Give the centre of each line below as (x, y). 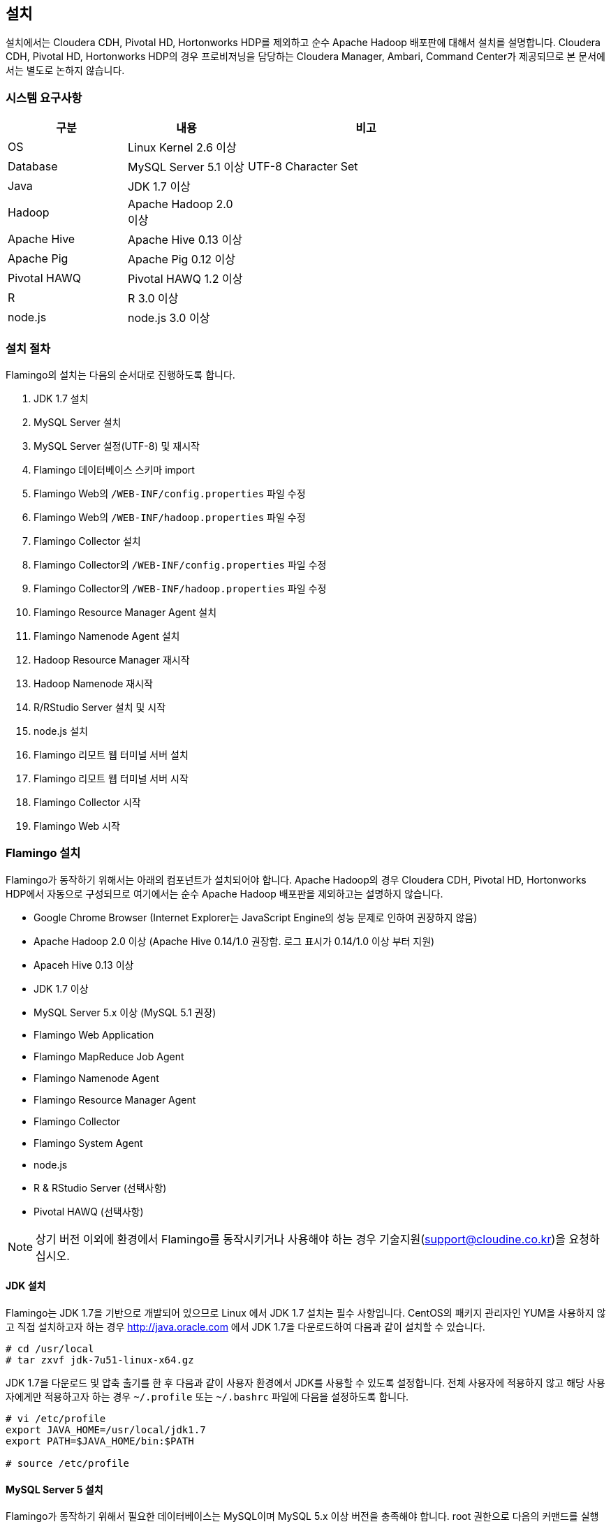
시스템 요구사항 (44, 97)
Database (33, 167)
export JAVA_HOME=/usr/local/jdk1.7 (106, 1429)
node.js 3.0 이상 (169, 318)
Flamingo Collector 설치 (87, 541)
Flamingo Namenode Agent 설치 (107, 636)
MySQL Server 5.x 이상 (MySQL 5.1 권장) (125, 1012)
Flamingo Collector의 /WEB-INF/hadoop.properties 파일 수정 (180, 588)
